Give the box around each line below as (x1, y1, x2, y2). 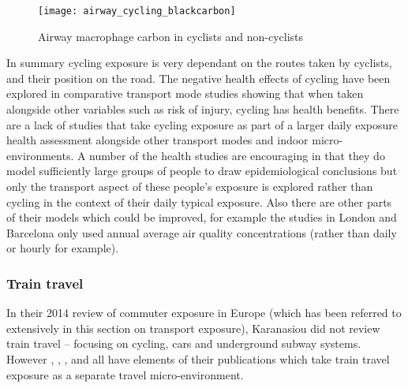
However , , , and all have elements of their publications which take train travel (6, 350, 390, 367)
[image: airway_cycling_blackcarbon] (38, 6, 236, 17)
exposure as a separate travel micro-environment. (6, 366, 244, 382)
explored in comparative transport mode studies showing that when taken (6, 85, 364, 102)
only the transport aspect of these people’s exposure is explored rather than (6, 178, 373, 194)
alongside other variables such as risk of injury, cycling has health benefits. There (6, 101, 399, 118)
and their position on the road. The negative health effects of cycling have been (6, 69, 391, 86)
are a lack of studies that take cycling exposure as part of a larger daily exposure (6, 116, 399, 132)
